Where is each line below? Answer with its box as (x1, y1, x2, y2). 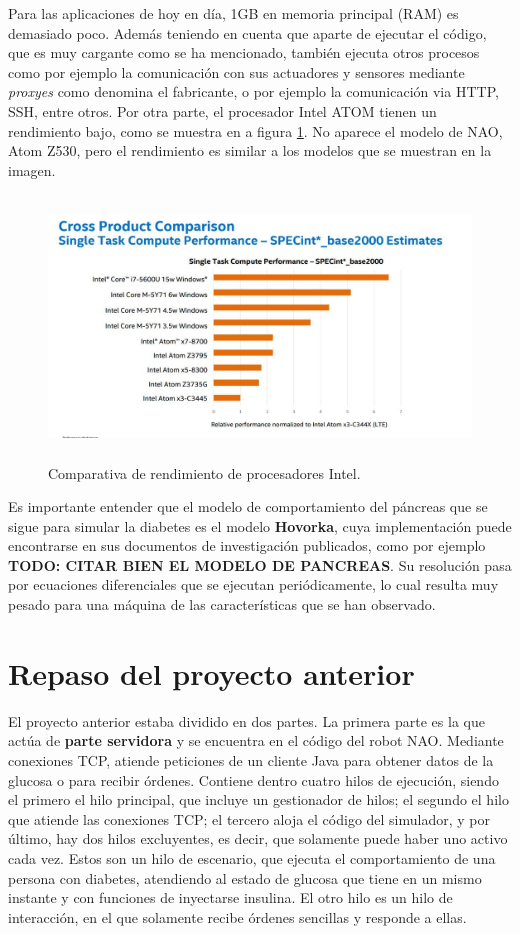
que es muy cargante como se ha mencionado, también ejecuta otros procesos (8, 42, 480, 63)
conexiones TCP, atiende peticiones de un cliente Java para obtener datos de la (8, 749, 494, 770)
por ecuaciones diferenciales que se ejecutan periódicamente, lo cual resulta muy (8, 574, 499, 595)
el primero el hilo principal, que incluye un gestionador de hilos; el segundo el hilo (8, 789, 509, 810)
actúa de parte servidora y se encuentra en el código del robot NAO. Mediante (8, 730, 504, 751)
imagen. (8, 159, 56, 180)
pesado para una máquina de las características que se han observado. (8, 594, 436, 615)
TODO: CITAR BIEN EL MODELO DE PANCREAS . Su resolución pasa (8, 554, 512, 575)
